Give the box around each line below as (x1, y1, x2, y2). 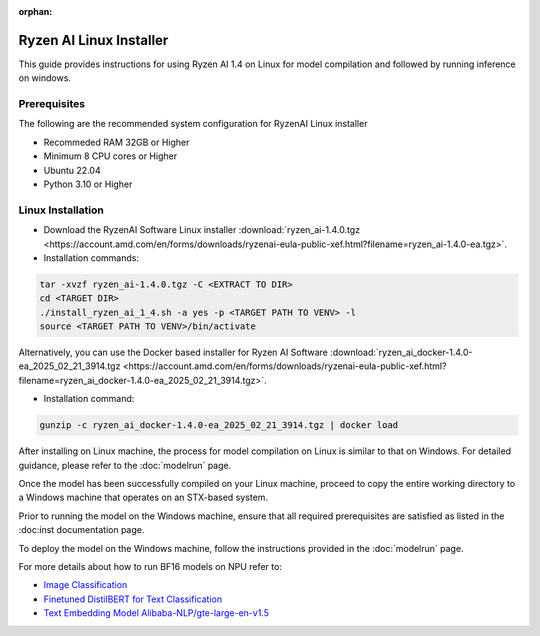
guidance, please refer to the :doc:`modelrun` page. (18, 459, 232, 471)
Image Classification (43, 579, 128, 591)
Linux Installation (18, 203, 104, 217)
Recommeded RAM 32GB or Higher (43, 136, 190, 148)
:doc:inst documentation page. (18, 524, 145, 536)
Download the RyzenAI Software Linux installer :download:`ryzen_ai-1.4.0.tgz (43, 224, 360, 236)
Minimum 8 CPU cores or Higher (43, 150, 178, 162)
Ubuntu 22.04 (43, 164, 101, 176)
